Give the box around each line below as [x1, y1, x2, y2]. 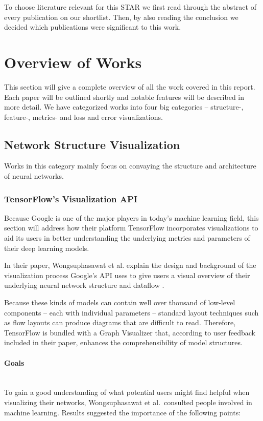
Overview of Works [4, 51, 142, 72]
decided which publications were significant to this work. [4, 22, 181, 32]
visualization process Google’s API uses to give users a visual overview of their [4, 269, 250, 280]
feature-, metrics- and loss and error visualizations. [4, 111, 163, 122]
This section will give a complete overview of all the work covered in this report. [4, 81, 255, 92]
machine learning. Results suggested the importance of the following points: [4, 407, 241, 417]
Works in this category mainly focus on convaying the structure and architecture [4, 160, 256, 171]
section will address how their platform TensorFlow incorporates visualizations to [4, 222, 258, 233]
